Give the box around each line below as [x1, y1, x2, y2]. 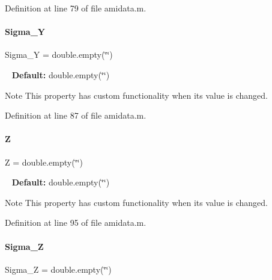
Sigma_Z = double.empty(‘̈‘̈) [5, 263, 112, 275]
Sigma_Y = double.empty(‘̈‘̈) [5, 48, 113, 61]
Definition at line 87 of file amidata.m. [5, 109, 147, 122]
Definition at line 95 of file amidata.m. [5, 216, 147, 229]
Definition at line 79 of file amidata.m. [5, 2, 147, 14]
